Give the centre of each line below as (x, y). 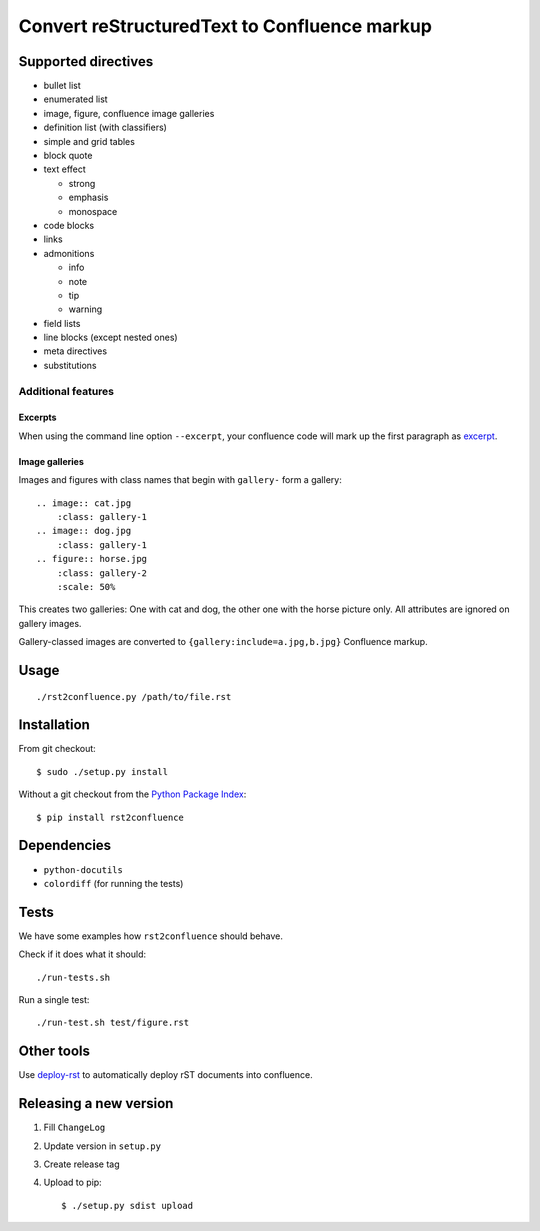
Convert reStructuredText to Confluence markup (225, 26)
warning (85, 309)
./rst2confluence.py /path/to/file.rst (134, 696)
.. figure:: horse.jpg (92, 559)
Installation (54, 725)
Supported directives (86, 61)
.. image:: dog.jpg (84, 531)
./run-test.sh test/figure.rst (113, 1023)
